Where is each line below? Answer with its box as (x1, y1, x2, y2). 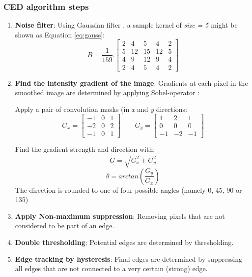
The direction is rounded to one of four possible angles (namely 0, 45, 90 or (15, 184, 242, 195)
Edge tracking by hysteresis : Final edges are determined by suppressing (15, 253, 242, 264)
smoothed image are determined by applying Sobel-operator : (15, 87, 199, 98)
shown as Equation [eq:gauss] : (15, 29, 105, 39)
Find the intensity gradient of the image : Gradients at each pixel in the (15, 77, 248, 88)
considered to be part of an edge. (15, 220, 114, 231)
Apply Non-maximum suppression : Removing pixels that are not (15, 210, 225, 221)
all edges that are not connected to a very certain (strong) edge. (15, 263, 208, 274)
